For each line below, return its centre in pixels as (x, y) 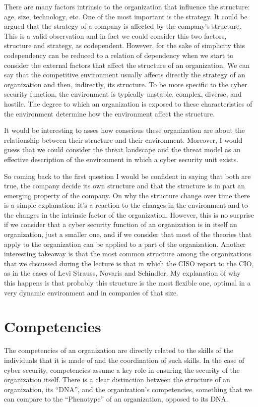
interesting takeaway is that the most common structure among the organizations (128, 254)
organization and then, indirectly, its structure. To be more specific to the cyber (126, 84)
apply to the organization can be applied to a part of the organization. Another (125, 244)
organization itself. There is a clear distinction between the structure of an (117, 379)
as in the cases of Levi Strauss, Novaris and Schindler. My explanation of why (122, 273)
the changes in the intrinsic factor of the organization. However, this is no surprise (129, 214)
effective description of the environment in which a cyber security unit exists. (121, 159)
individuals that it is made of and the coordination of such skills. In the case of (124, 360)
